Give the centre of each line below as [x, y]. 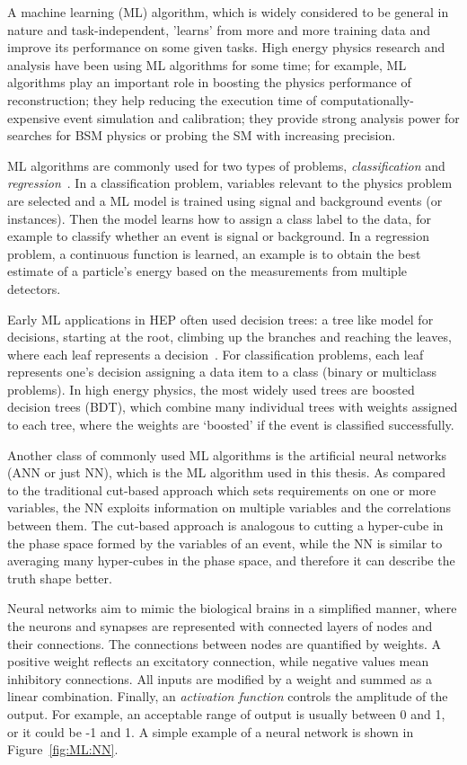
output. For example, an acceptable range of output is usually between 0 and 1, [226, 713]
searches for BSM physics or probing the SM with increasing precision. [202, 135]
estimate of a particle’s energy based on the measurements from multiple [207, 271]
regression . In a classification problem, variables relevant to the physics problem [230, 183]
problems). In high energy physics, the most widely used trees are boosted [211, 389]
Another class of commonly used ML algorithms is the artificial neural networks [227, 454]
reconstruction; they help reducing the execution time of [162, 99]
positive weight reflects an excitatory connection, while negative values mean [218, 661]
